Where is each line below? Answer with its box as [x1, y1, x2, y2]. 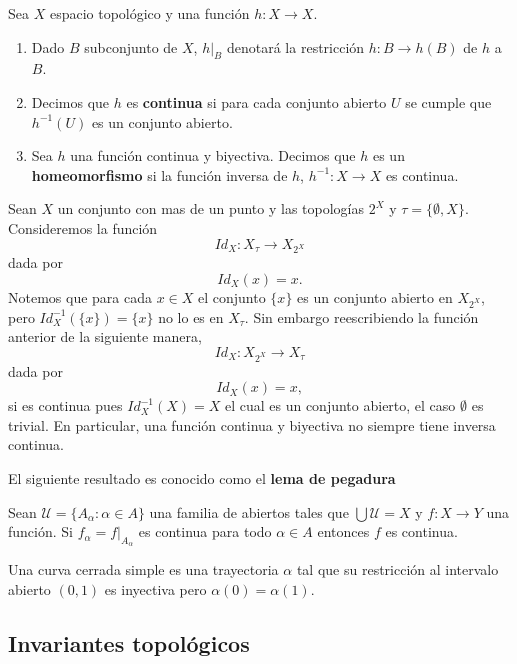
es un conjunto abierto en [297, 286, 453, 307]
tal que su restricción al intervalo [296, 559, 499, 580]
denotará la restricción [226, 36, 365, 57]
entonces [317, 521, 370, 542]
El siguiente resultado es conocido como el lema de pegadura [8, 467, 396, 488]
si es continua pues [8, 395, 123, 416]
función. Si [8, 521, 73, 542]
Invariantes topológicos [8, 627, 250, 658]
